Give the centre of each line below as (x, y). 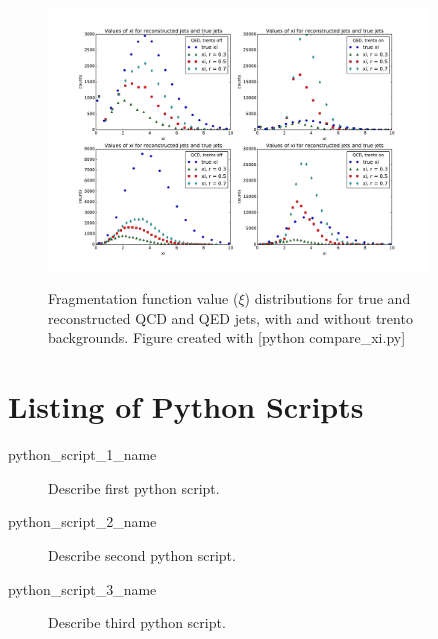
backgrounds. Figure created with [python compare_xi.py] (227, 337)
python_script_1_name (82, 454)
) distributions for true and (327, 298)
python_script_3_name (82, 588)
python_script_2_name (82, 521)
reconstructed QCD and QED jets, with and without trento (230, 317)
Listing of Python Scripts (186, 406)
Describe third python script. (137, 622)
